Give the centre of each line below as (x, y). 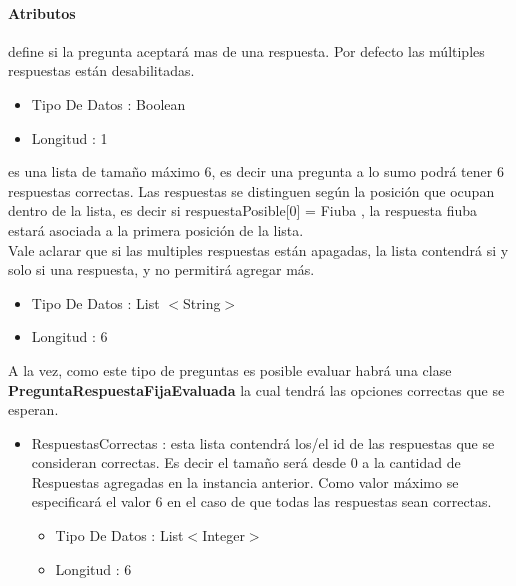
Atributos (42, 12)
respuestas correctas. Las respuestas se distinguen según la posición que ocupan (251, 190)
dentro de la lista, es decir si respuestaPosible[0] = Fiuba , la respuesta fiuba (242, 210)
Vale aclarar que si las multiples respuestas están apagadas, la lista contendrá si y (258, 249)
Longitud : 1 (69, 137)
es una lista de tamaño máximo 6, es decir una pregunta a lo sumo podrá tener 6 (256, 171)
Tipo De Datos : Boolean (108, 103)
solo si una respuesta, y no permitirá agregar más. (161, 269)
